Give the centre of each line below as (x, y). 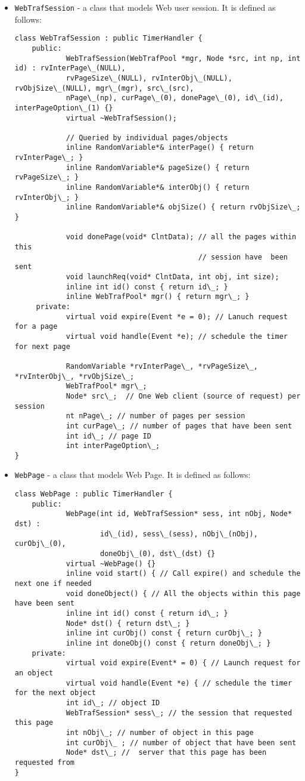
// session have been (243, 257)
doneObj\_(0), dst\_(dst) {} (158, 554)
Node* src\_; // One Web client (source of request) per (183, 396)
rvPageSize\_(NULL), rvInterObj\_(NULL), (149, 78)
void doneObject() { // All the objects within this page (183, 593)
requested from (45, 762)
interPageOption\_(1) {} (64, 108)
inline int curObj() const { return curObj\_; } (164, 633)
